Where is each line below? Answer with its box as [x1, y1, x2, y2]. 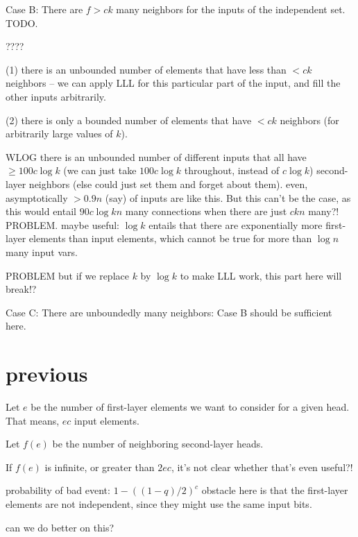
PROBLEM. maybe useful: [6, 217, 120, 232]
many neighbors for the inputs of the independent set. [116, 2, 346, 16]
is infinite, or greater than [44, 459, 155, 474]
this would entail [6, 204, 76, 219]
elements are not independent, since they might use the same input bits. [6, 496, 312, 511]
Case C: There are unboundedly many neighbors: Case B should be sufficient [6, 305, 332, 319]
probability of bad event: [6, 483, 110, 497]
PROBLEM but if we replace [6, 268, 129, 282]
